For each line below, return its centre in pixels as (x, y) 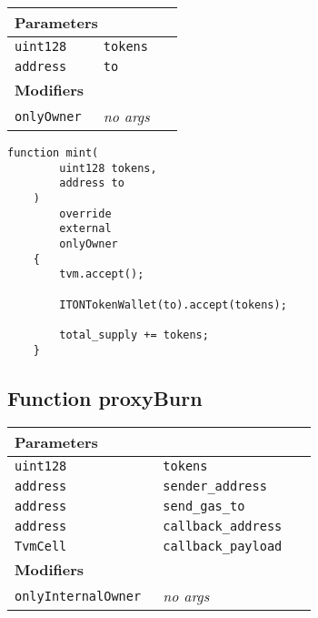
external (85, 229)
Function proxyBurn (105, 397)
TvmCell (41, 547)
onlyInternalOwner (78, 596)
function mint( (53, 153)
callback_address (223, 527)
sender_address (215, 486)
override (85, 213)
